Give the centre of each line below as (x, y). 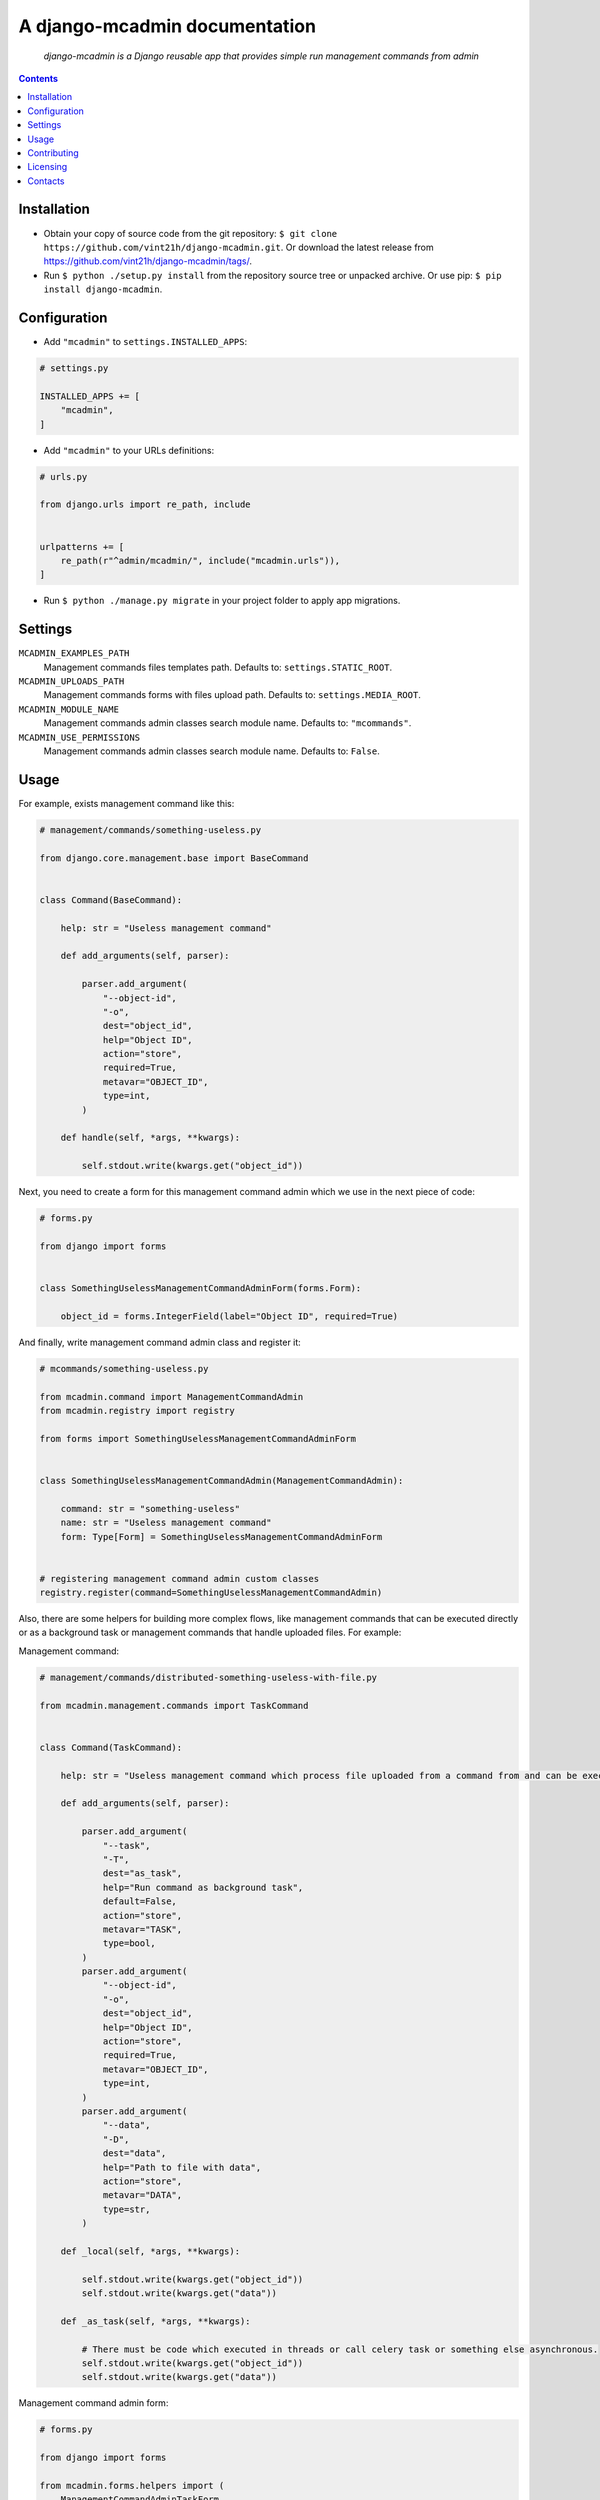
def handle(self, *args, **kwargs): (150, 1138)
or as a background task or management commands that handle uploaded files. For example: (210, 1632)
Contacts (46, 181)
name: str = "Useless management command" (166, 1523)
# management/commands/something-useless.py (150, 829)
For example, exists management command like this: (126, 803)
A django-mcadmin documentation (167, 26)
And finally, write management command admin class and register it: (160, 1342)
